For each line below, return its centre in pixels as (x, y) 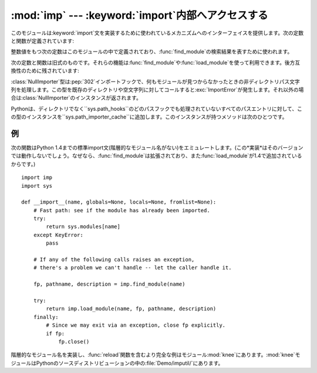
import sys (37, 186)
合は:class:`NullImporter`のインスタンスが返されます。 (76, 98)
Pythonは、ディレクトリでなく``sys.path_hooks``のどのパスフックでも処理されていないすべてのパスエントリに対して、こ (156, 108)
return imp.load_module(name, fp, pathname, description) (131, 309)
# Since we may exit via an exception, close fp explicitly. (136, 325)
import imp (37, 178)
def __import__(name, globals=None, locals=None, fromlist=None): (119, 202)
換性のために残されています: (45, 71)
